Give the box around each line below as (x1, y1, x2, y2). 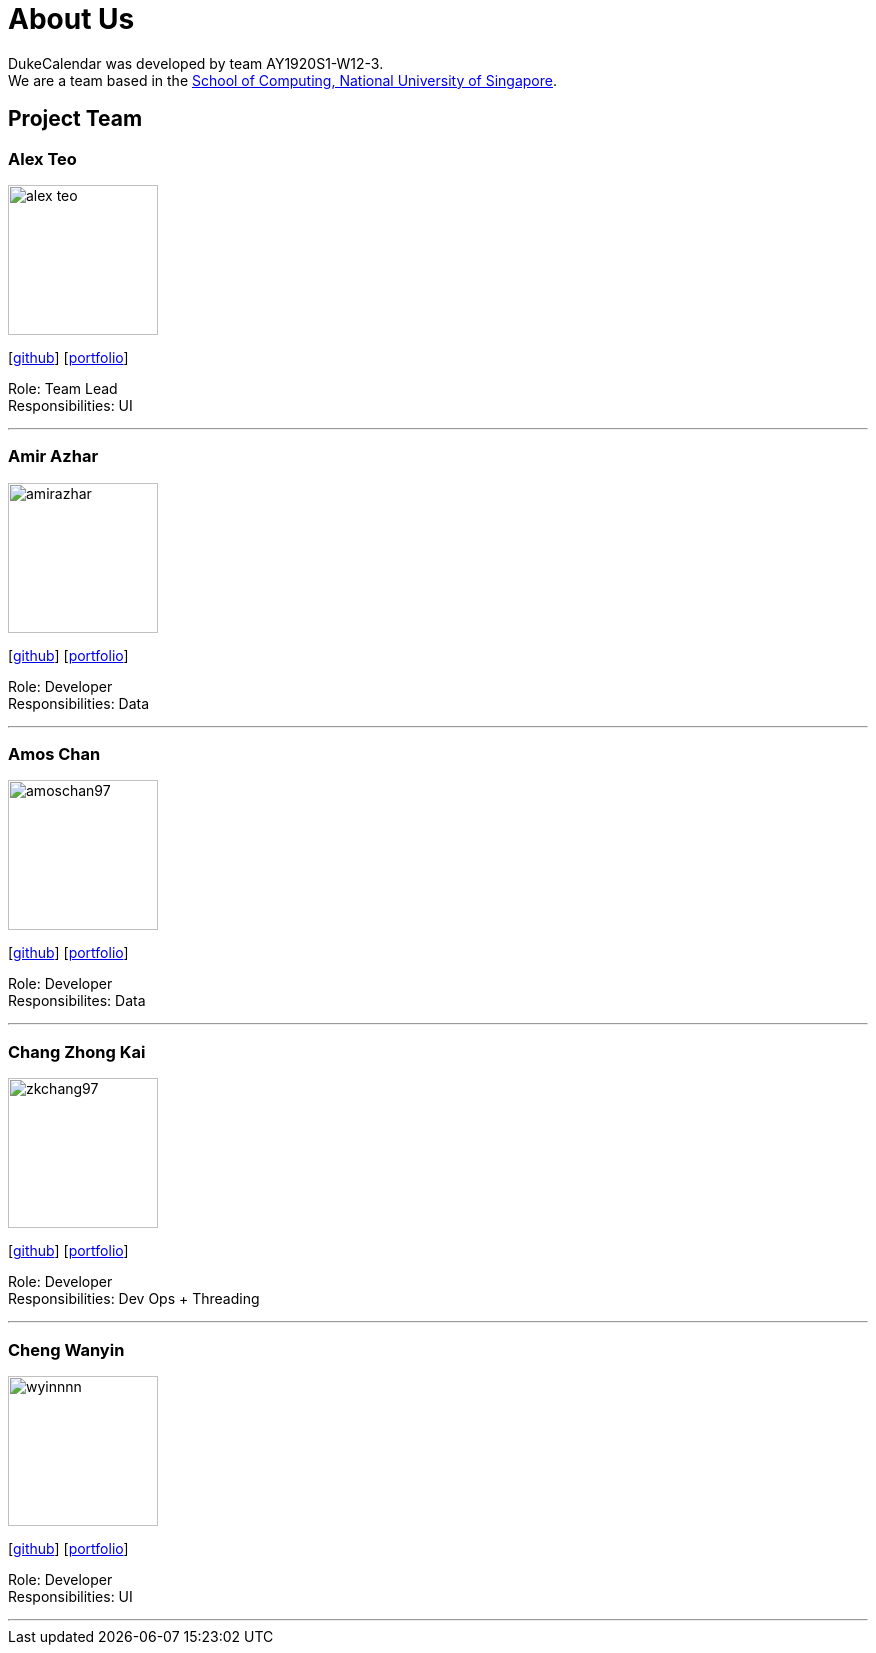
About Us (8, 2, 135, 36)
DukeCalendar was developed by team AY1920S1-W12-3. (8, 54, 384, 72)
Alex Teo (8, 148, 77, 169)
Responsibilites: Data (8, 992, 146, 1010)
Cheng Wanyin (8, 1339, 125, 1360)
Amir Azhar (8, 446, 99, 467)
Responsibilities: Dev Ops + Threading (8, 1290, 260, 1308)
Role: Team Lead (8, 379, 118, 397)
